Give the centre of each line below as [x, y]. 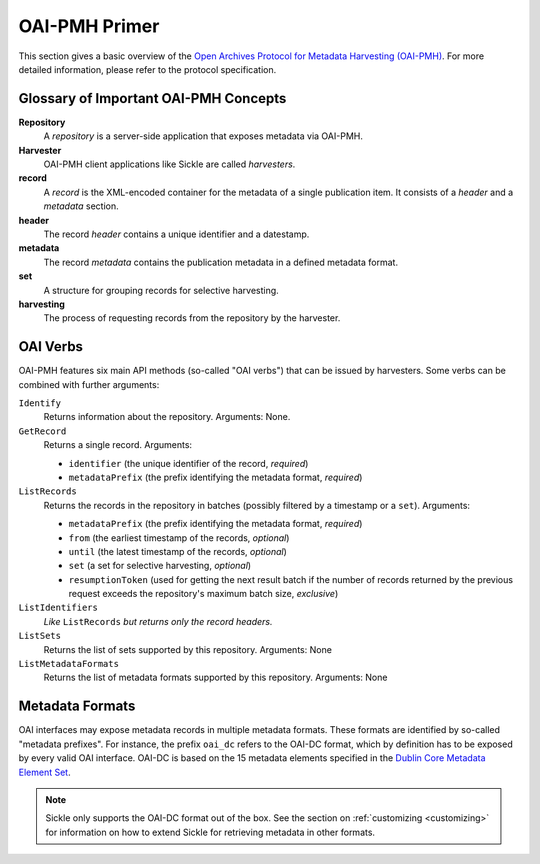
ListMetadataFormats [69, 664]
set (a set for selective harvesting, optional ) [160, 566]
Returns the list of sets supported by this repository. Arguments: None [187, 649]
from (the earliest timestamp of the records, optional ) [179, 537]
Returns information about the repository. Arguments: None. [167, 417]
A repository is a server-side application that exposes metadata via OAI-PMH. [203, 136]
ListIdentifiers [58, 608]
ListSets [40, 636]
